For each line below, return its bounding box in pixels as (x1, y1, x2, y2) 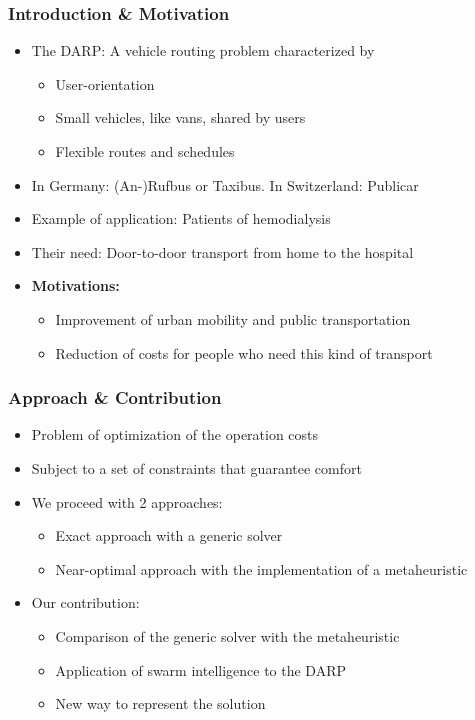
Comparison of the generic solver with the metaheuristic (55, 625, 400, 646)
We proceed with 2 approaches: (31, 491, 223, 512)
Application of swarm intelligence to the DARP (55, 659, 347, 680)
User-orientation (55, 73, 155, 94)
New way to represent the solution (55, 693, 266, 714)
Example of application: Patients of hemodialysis (31, 208, 331, 229)
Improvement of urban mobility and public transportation (55, 308, 411, 329)
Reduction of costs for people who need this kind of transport (55, 342, 433, 363)
